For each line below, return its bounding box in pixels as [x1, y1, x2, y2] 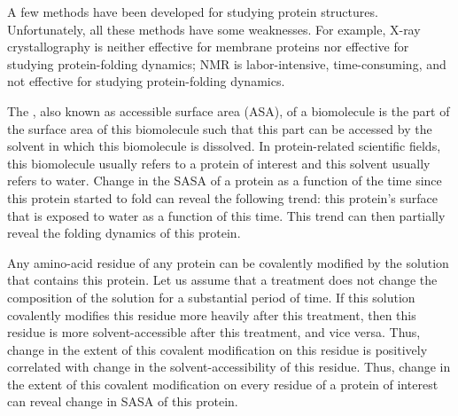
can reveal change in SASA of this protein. [7, 392, 238, 411]
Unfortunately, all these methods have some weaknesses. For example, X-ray [7, 20, 421, 38]
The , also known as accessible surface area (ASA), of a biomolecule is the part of [7, 101, 450, 120]
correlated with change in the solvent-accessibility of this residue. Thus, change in [7, 357, 451, 376]
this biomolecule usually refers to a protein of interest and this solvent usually [7, 153, 431, 172]
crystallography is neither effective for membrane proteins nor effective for [7, 37, 409, 56]
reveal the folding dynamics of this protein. [7, 224, 241, 242]
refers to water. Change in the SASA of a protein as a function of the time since [7, 171, 442, 190]
